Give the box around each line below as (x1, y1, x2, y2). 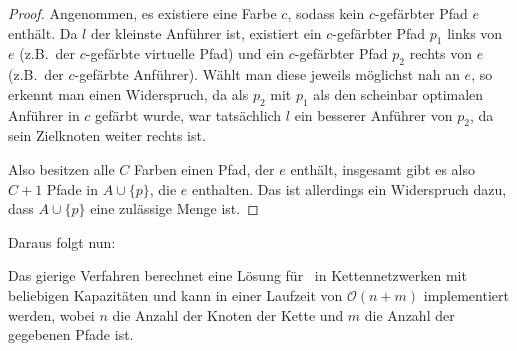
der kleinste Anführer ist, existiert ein (90, 22, 322, 43)
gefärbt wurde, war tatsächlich (95, 104, 282, 125)
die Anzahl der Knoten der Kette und (112, 304, 344, 325)
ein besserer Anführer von (294, 104, 453, 125)
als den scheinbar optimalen (313, 83, 484, 104)
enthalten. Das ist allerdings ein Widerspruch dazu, (192, 178, 507, 199)
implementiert (423, 284, 509, 305)
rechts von (409, 43, 472, 64)
